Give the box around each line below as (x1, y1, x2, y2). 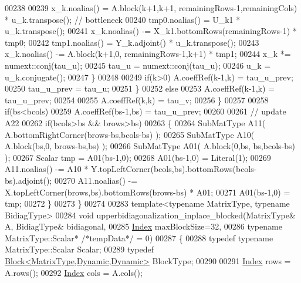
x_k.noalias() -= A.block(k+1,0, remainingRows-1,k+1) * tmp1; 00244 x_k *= (5, 48, 291, 60)
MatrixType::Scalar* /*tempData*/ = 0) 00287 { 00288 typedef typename (5, 231, 273, 244)
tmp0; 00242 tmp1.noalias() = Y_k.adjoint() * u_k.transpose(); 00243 (5, 36, 259, 48)
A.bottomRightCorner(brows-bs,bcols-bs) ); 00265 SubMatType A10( (5, 128, 255, 140)
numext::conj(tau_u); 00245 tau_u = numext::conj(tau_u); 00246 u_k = (5, 59, 271, 71)
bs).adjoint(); (5, 174, 52, 186)
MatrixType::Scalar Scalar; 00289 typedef (5, 243, 154, 255)
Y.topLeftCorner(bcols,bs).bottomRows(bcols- (91, 163, 257, 175)
